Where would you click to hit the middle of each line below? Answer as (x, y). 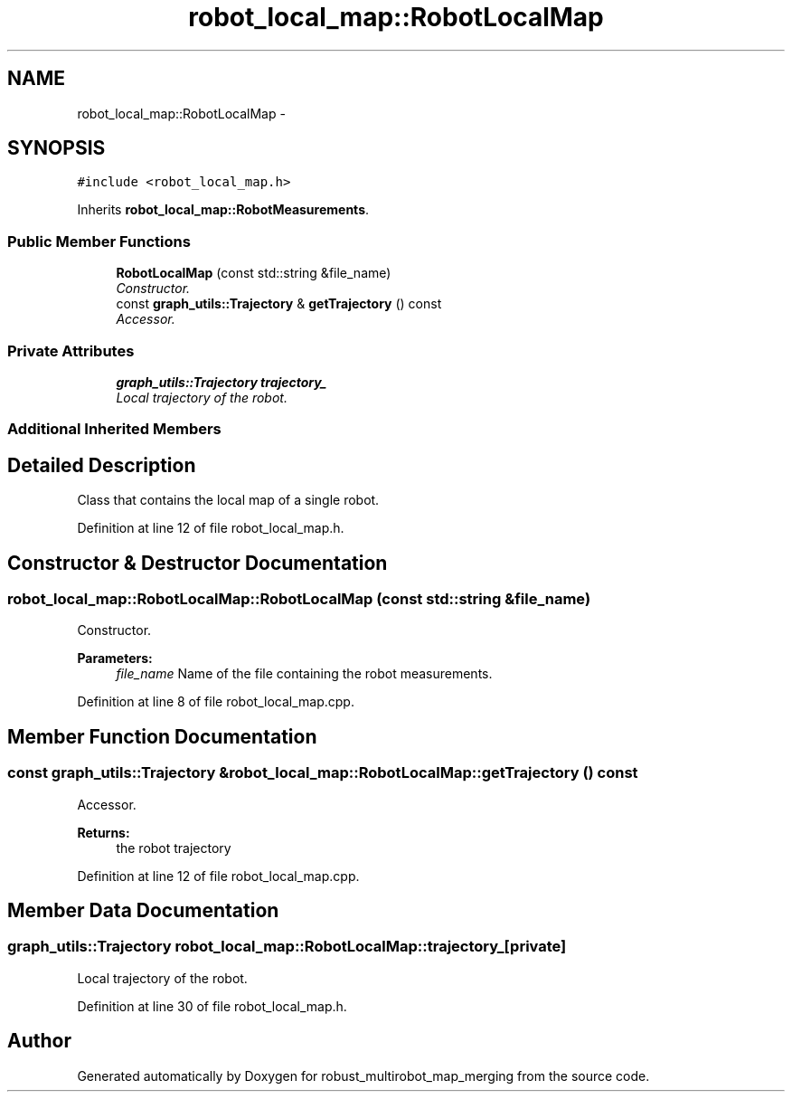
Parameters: (115, 658)
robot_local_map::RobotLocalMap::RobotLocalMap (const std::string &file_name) (299, 599)
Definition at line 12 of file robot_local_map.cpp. (218, 876)
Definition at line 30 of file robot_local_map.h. (212, 1006)
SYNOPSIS (57, 148)
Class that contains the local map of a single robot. (228, 500)
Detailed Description (102, 465)
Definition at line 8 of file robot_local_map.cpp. (216, 702)
